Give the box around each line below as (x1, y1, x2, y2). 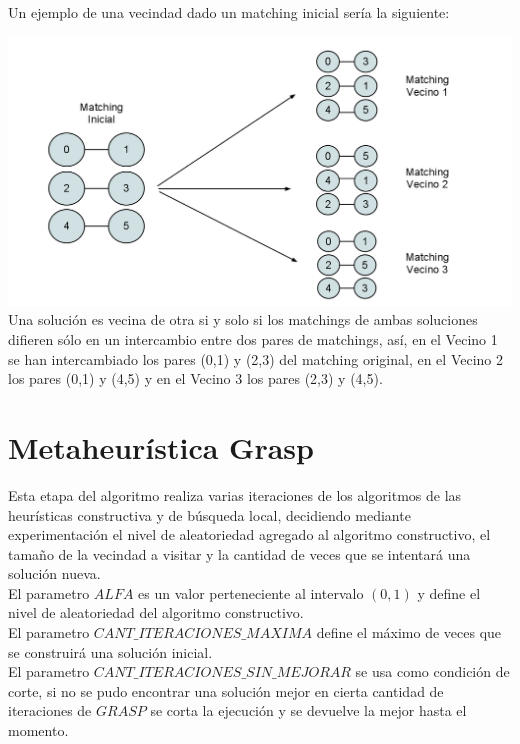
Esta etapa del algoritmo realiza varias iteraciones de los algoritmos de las (8, 484, 462, 505)
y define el (417, 582, 481, 603)
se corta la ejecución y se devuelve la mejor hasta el (150, 700, 467, 721)
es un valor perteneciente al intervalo (138, 582, 364, 603)
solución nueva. (8, 563, 101, 584)
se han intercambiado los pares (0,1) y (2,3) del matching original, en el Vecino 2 (8, 348, 503, 369)
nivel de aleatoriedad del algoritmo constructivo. (8, 602, 304, 623)
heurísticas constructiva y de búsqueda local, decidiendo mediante (8, 504, 411, 525)
